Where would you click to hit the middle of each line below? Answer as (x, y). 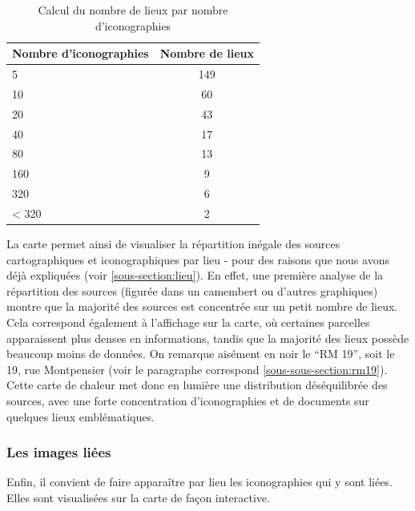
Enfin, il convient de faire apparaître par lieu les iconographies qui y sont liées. (199, 482)
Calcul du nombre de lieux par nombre (133, 10)
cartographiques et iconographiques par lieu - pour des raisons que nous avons (198, 259)
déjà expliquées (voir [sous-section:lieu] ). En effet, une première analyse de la (195, 275)
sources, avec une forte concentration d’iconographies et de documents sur (188, 400)
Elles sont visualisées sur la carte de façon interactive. (138, 497)
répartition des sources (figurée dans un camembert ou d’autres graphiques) (192, 290)
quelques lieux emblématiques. (81, 416)
